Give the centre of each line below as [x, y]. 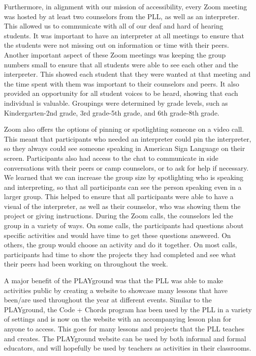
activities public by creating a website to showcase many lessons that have [116, 290]
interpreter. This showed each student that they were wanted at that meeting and [127, 74]
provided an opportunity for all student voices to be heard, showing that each [121, 93]
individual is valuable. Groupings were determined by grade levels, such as [116, 103]
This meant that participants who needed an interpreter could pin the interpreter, [128, 138]
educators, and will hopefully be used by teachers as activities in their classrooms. [128, 348]
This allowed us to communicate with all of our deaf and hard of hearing [114, 26]
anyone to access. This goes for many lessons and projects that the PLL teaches [124, 328]
